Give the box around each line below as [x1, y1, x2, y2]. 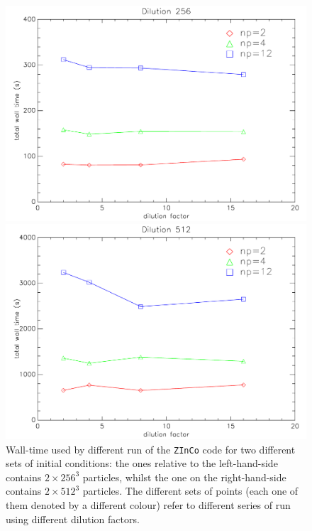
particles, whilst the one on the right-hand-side [82, 469, 286, 484]
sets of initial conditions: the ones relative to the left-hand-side [6, 456, 278, 471]
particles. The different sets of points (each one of [82, 483, 299, 498]
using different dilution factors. [6, 511, 140, 526]
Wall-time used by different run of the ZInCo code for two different [6, 441, 296, 456]
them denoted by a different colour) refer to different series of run [6, 497, 291, 512]
